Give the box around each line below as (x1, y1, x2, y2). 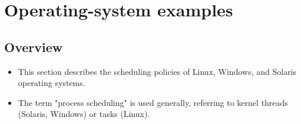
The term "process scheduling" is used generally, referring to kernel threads (18, 96, 288, 108)
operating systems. (18, 77, 85, 89)
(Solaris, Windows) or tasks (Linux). (18, 108, 150, 120)
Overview (4, 37, 63, 56)
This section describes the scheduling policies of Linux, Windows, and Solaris (18, 65, 297, 77)
